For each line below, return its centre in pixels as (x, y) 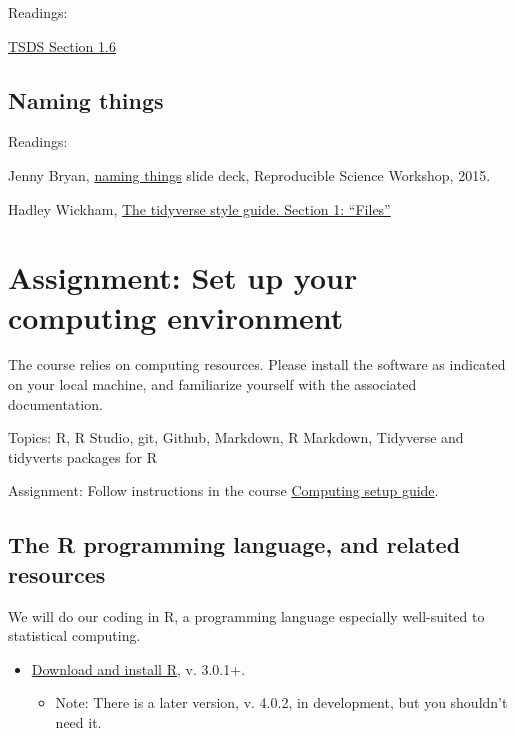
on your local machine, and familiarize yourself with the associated (212, 384)
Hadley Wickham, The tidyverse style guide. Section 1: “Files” (199, 208)
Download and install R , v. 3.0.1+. (138, 668)
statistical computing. (74, 635)
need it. (78, 722)
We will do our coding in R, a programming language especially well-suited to (246, 615)
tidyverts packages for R (82, 456)
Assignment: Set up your (183, 277)
